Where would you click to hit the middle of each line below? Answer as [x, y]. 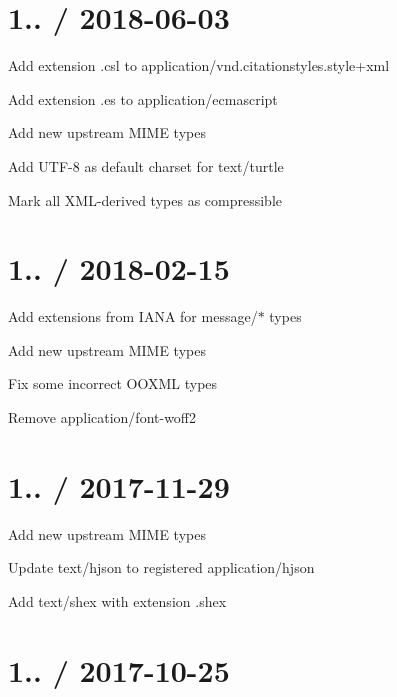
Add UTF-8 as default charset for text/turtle [146, 165]
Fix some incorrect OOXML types [113, 383]
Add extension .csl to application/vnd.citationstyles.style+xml [199, 65]
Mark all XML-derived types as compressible [145, 199]
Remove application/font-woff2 [102, 417]
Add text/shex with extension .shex [117, 600]
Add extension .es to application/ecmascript [143, 98]
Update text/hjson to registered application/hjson [161, 567]
